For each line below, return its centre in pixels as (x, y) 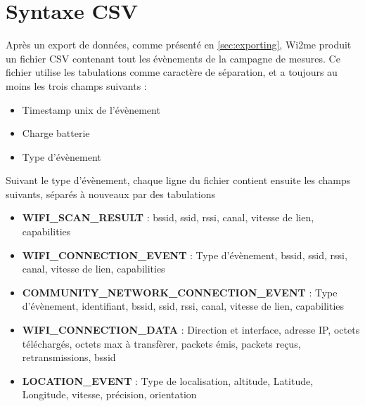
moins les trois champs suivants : (76, 85)
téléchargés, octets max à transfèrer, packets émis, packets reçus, (161, 343)
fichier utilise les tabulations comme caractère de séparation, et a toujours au (172, 72)
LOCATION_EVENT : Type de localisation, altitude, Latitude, (168, 380)
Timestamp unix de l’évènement (91, 109)
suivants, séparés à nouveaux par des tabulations (111, 194)
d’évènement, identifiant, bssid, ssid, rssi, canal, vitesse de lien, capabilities (183, 306)
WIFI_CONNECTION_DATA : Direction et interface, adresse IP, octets (191, 330)
